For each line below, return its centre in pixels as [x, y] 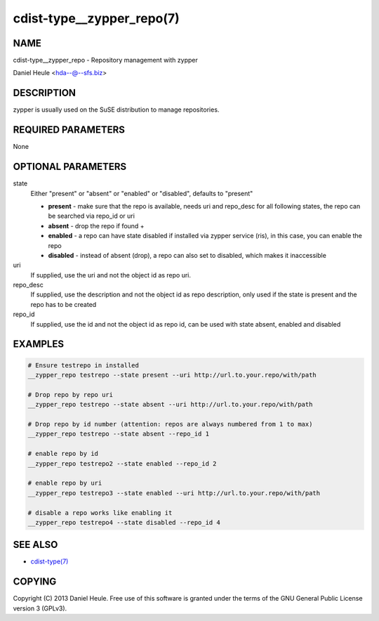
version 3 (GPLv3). [40, 608]
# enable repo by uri [65, 483]
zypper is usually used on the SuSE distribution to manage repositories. [116, 110]
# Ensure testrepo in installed [84, 365]
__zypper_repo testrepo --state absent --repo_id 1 [119, 434]
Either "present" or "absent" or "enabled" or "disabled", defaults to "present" [142, 193]
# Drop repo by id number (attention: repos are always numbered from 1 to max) [170, 424]
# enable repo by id [63, 454]
